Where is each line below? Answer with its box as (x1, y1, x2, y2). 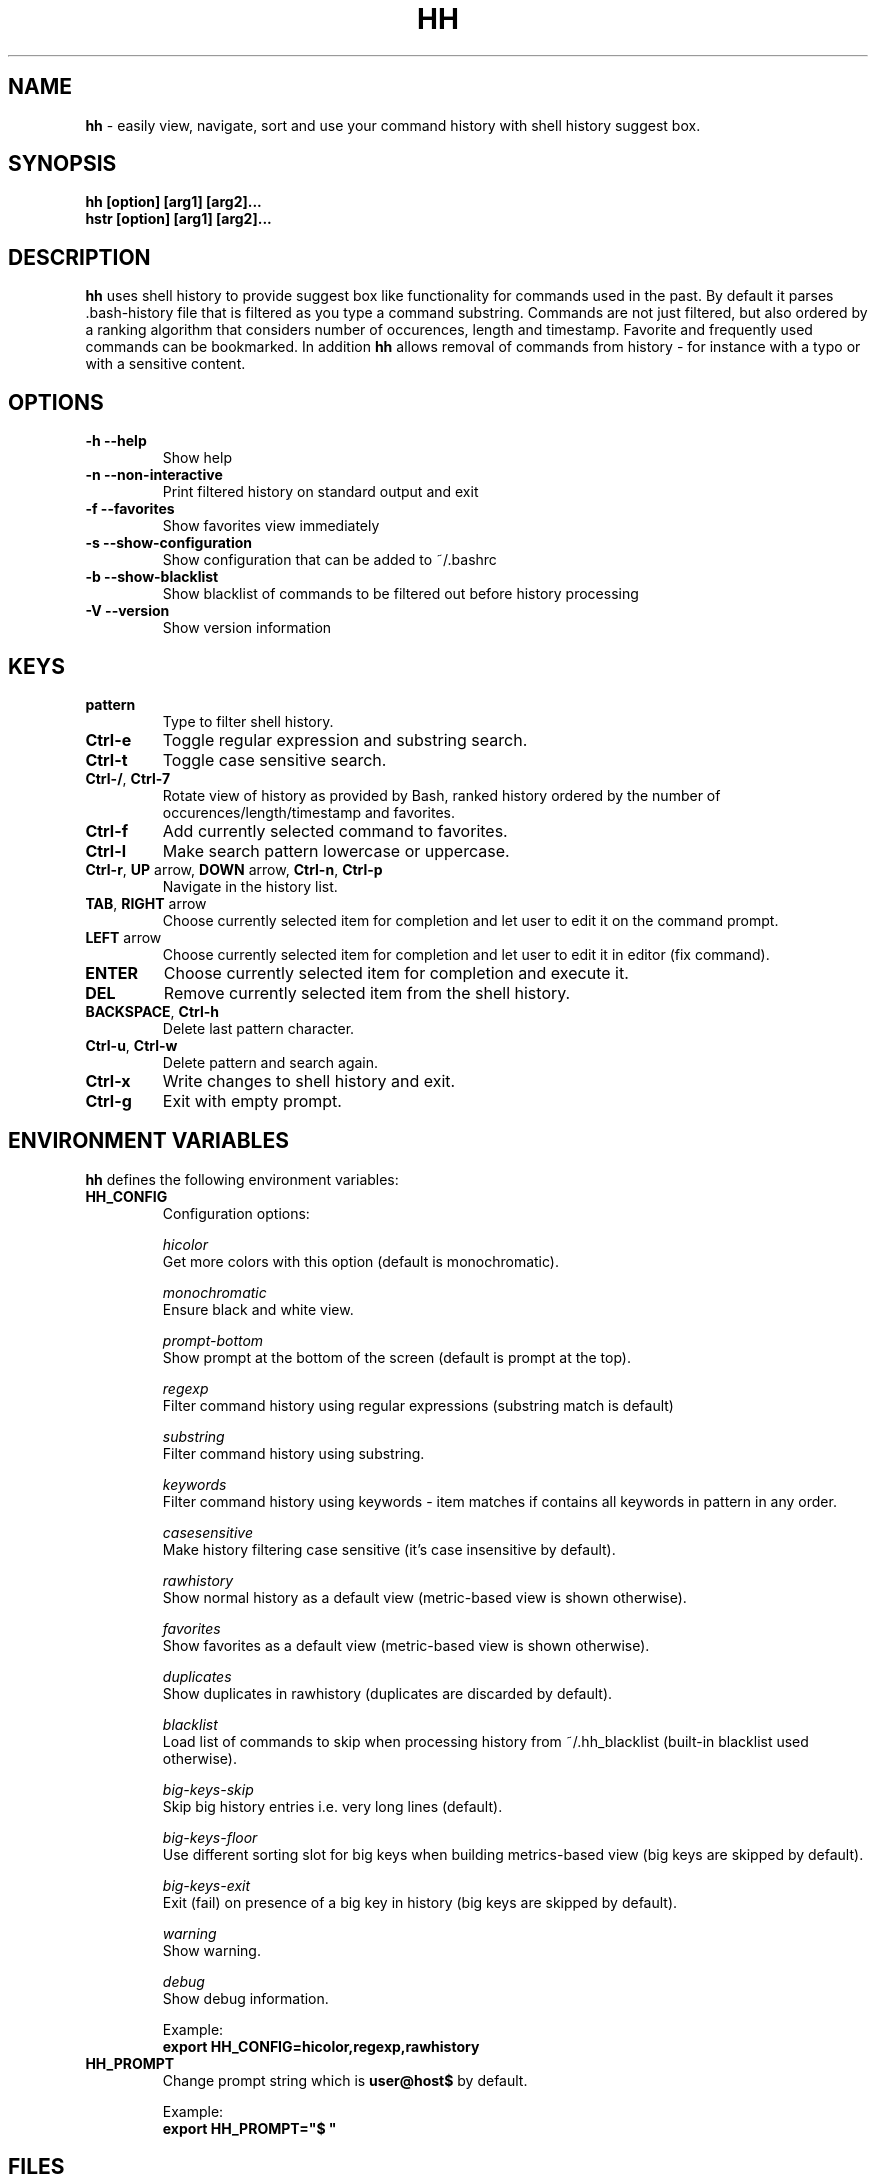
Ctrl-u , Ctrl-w (85, 1036, 178, 1054)
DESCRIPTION (8, 244, 151, 270)
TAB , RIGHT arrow (85, 894, 207, 912)
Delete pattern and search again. (162, 1053, 379, 1071)
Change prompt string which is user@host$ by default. (162, 2071, 528, 2089)
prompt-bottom (162, 1331, 264, 1349)
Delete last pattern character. (162, 1019, 355, 1037)
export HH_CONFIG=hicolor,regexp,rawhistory (162, 2037, 480, 2055)
